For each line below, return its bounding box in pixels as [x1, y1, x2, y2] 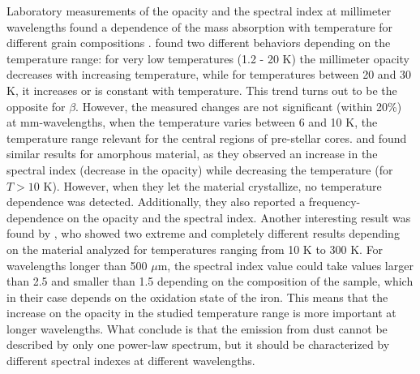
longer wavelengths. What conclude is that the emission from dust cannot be [6, 320, 388, 337]
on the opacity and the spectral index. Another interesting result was [67, 208, 411, 226]
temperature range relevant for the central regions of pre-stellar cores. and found [6, 129, 407, 146]
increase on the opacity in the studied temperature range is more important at [6, 304, 396, 321]
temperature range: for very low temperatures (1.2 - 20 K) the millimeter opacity [6, 49, 409, 67]
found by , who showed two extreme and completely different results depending [6, 225, 400, 242]
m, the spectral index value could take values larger [157, 256, 414, 273]
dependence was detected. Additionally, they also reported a [6, 193, 306, 210]
